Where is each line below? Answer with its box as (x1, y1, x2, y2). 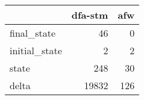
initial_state (10, 43, 62, 57)
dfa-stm (71, 8, 108, 22)
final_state (10, 26, 56, 40)
